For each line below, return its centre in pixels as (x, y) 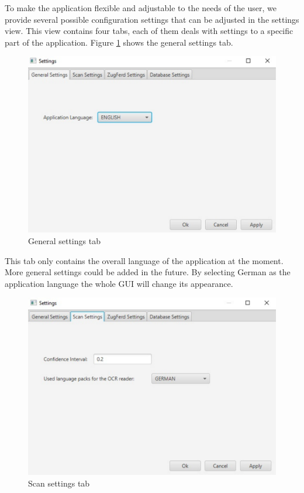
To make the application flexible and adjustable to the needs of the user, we (141, 8)
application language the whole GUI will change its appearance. (119, 283)
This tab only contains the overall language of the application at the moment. (144, 260)
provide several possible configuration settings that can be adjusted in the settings (152, 19)
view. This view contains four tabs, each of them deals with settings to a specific (149, 31)
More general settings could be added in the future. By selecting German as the (148, 272)
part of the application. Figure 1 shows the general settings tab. (119, 42)
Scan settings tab (59, 483)
